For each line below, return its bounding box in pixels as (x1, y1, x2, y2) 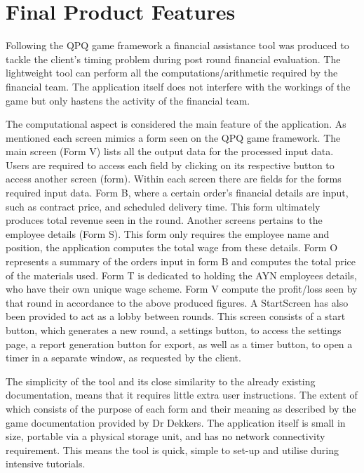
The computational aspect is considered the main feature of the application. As (6, 116, 346, 131)
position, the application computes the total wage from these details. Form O (6, 240, 338, 255)
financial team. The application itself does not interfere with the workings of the (6, 79, 351, 93)
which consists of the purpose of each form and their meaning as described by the (6, 401, 356, 415)
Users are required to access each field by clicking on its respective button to (6, 157, 335, 172)
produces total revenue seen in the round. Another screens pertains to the (6, 213, 323, 227)
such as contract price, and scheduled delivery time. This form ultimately (6, 199, 321, 213)
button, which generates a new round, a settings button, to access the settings (6, 323, 342, 337)
